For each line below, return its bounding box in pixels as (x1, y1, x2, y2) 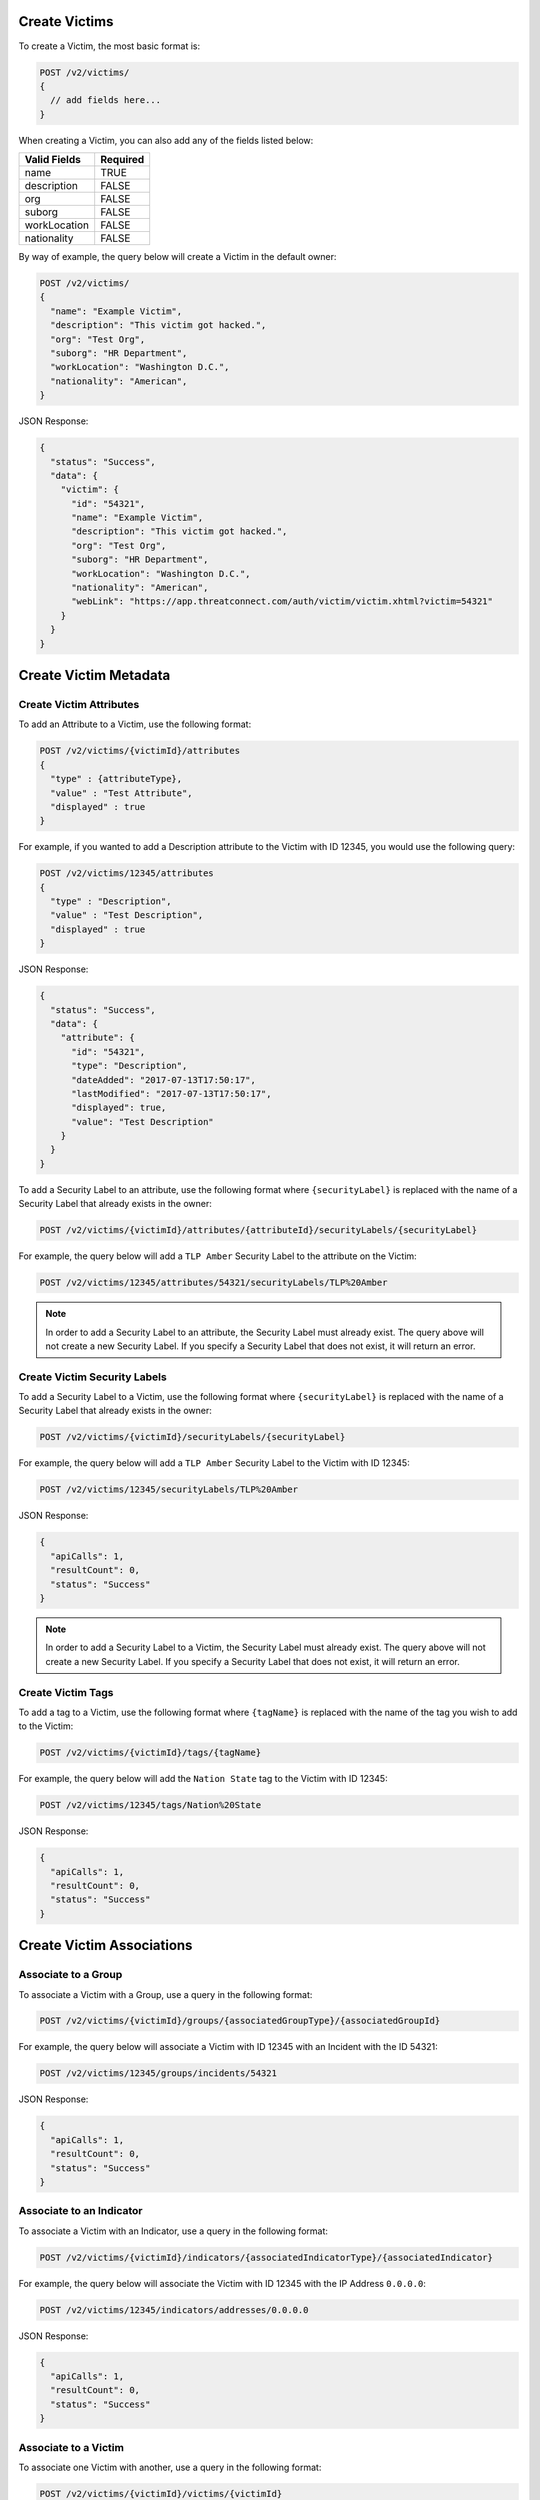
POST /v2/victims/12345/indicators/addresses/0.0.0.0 (39, 2304, 309, 2315)
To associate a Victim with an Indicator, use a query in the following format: (18, 2225, 329, 2237)
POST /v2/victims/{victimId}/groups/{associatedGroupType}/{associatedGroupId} (39, 2015, 441, 2027)
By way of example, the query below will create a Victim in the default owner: (18, 251, 337, 263)
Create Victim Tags (18, 1685, 114, 1699)
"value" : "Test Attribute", (50, 787, 194, 799)
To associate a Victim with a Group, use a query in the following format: (18, 1988, 313, 2000)
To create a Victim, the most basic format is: (18, 40, 200, 52)
